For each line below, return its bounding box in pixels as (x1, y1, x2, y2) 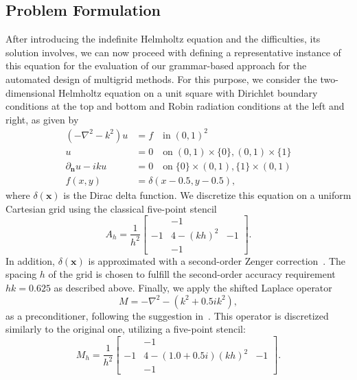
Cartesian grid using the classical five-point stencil (5, 201, 217, 215)
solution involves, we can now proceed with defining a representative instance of (5, 45, 341, 59)
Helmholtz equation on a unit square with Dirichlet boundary (58, 85, 318, 99)
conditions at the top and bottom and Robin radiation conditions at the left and (5, 99, 345, 113)
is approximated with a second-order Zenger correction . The (88, 253, 345, 268)
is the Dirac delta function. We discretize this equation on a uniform (63, 187, 352, 202)
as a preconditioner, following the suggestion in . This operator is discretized (5, 308, 329, 322)
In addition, (5, 253, 55, 268)
